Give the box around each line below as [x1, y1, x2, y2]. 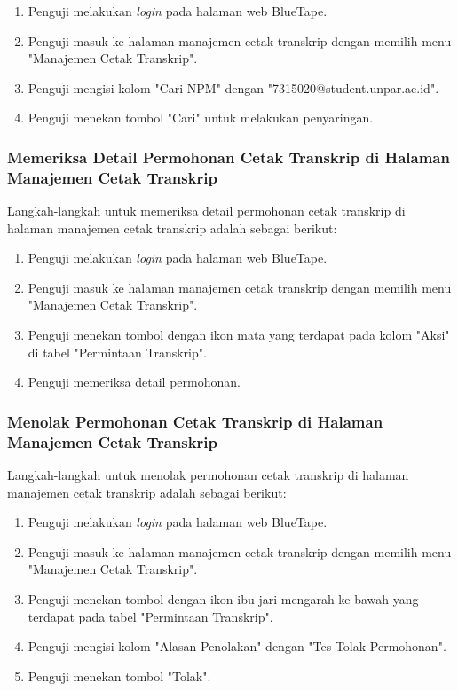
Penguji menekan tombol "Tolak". [28, 666, 211, 685]
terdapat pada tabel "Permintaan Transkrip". [28, 607, 273, 625]
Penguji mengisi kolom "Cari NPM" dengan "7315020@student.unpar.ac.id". [28, 78, 439, 97]
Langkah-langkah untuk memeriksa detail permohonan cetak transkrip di [7, 201, 406, 220]
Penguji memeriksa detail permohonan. [28, 373, 241, 391]
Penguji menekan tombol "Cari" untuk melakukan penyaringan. [28, 108, 374, 127]
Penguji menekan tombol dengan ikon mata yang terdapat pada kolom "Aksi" [28, 326, 450, 344]
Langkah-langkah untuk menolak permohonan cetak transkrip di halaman [7, 466, 409, 483]
